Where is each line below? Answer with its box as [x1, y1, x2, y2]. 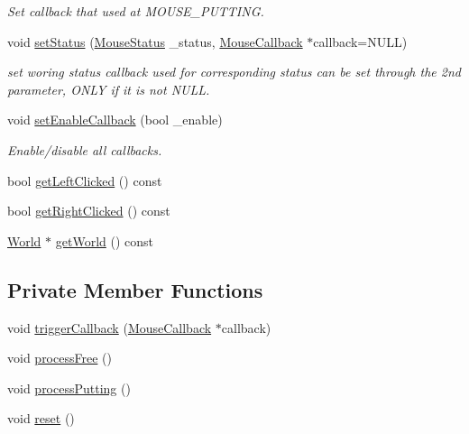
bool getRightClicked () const [7, 201, 170, 220]
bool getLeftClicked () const [7, 171, 162, 189]
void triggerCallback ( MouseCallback [7, 318, 212, 337]
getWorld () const [55, 231, 153, 250]
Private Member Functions [7, 275, 263, 303]
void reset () [7, 409, 75, 428]
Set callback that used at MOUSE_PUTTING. [7, 2, 264, 20]
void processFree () [7, 348, 112, 367]
